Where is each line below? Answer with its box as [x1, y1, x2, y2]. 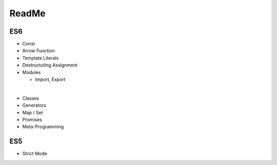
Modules [22, 69, 41, 75]
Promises [22, 116, 42, 123]
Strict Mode [22, 151, 47, 157]
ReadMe [9, 8, 46, 19]
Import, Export [35, 77, 66, 83]
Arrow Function [22, 48, 55, 54]
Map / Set [22, 109, 43, 115]
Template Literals [22, 55, 59, 61]
